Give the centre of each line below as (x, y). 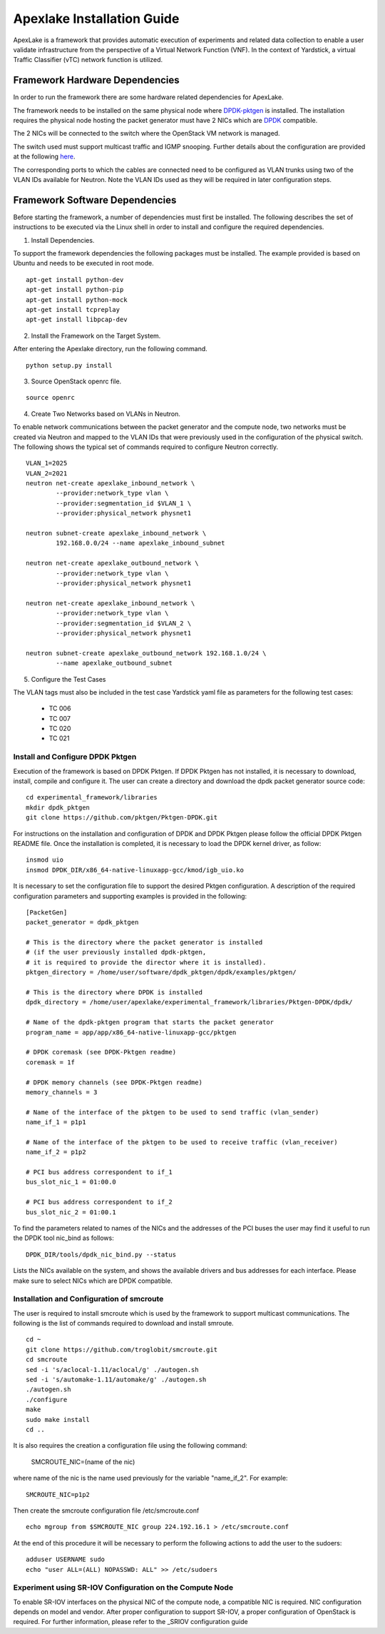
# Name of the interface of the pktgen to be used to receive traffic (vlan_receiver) (182, 1142)
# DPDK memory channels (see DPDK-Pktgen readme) (114, 1082)
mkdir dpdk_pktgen (58, 807)
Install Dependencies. (63, 240)
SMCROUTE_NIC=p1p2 (58, 1494)
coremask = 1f (50, 1062)
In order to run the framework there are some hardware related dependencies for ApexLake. (149, 97)
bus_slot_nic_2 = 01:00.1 (71, 1212)
